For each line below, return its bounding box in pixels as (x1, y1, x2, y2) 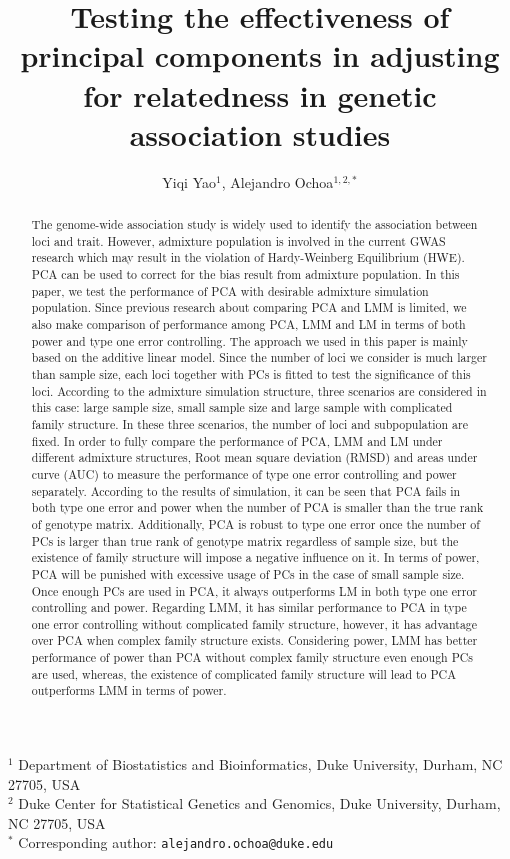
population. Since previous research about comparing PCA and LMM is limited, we (31, 299, 467, 316)
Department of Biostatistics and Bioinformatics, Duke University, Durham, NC (18, 754, 503, 775)
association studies (129, 113, 391, 154)
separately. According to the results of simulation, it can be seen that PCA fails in (31, 482, 461, 499)
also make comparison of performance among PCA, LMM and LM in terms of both (31, 316, 466, 333)
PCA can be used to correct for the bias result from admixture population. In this (31, 266, 460, 283)
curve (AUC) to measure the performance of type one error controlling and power (31, 465, 457, 482)
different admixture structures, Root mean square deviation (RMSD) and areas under (31, 449, 478, 466)
